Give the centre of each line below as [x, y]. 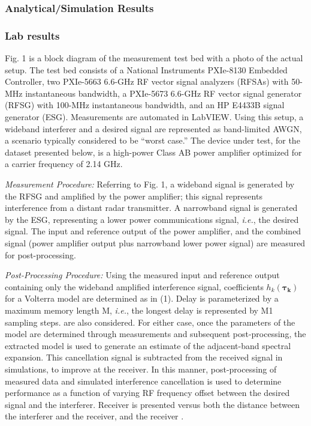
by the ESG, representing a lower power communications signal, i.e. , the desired [152, 219]
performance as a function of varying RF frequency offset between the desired [147, 393]
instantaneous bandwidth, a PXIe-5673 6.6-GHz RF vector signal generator [164, 93]
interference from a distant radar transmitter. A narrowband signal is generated [151, 208]
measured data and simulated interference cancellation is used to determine [143, 381]
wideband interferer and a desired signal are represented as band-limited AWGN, [153, 128]
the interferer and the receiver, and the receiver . [94, 416]
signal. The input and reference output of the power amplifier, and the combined [153, 231]
